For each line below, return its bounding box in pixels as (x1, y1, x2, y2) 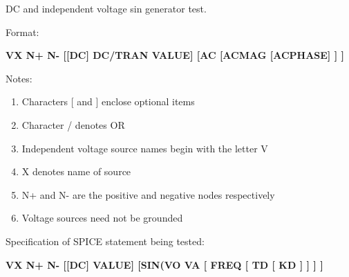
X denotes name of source (21, 164, 131, 179)
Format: (6, 24, 39, 39)
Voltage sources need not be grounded (21, 211, 183, 225)
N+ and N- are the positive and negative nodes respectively (21, 187, 275, 202)
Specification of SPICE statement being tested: (6, 233, 205, 248)
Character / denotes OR (21, 117, 125, 132)
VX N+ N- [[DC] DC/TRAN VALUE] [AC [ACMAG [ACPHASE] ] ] (6, 48, 344, 62)
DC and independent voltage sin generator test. (6, 1, 207, 15)
